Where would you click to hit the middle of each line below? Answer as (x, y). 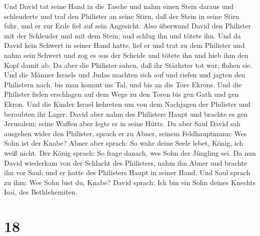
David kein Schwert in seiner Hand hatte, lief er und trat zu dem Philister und (124, 45)
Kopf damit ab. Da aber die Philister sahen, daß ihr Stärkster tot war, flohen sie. (128, 65)
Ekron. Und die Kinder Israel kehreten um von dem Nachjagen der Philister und (127, 104)
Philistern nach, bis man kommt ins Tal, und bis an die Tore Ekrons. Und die (123, 84)
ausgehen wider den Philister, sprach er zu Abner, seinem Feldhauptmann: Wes (125, 133)
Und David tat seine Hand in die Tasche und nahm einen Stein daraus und (119, 6)
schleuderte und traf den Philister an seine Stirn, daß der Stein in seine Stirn (122, 16)
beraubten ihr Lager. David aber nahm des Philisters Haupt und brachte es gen (126, 114)
